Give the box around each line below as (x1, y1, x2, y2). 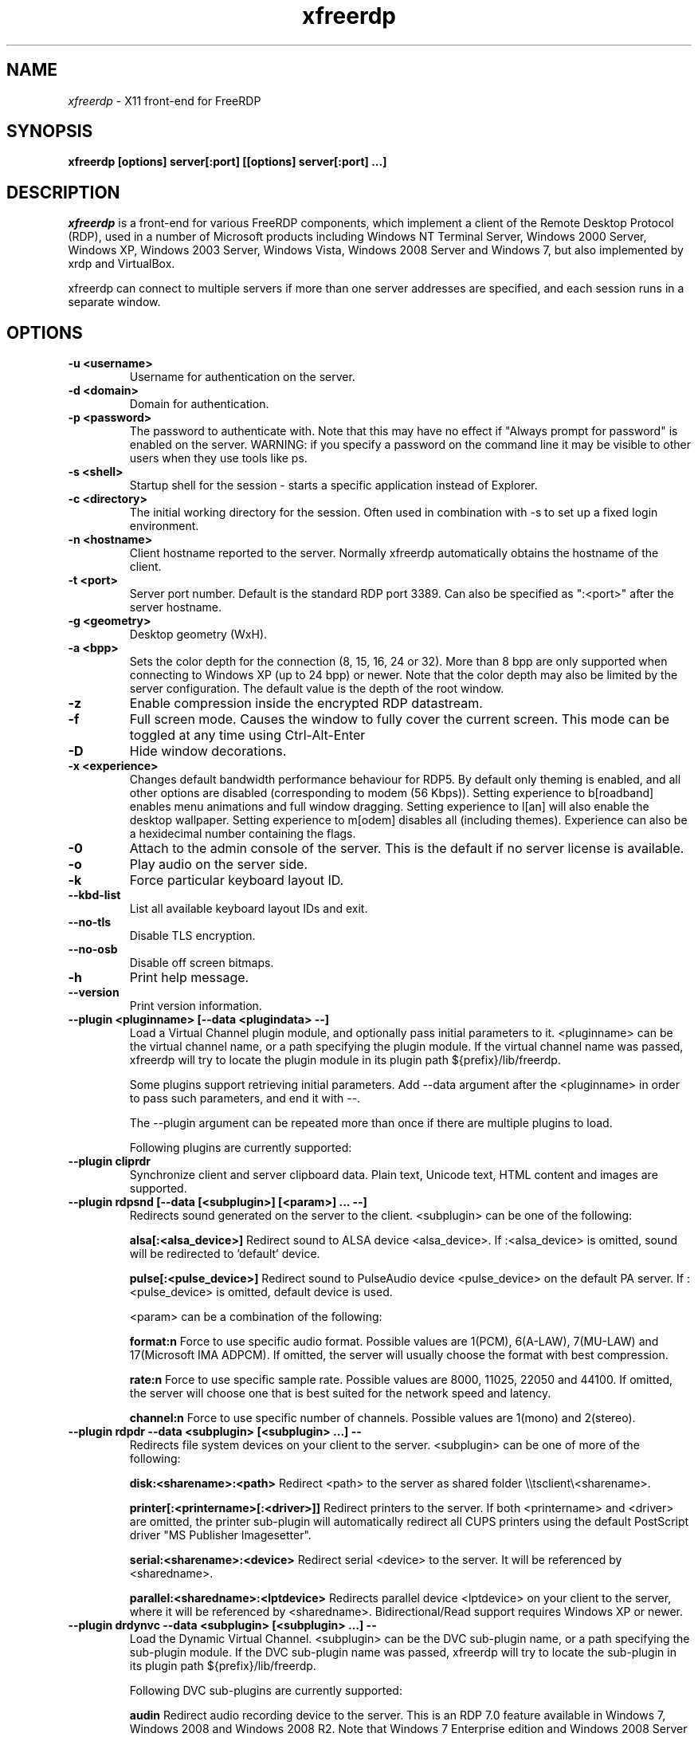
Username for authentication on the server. (129, 370, 355, 384)
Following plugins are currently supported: (129, 1141, 352, 1155)
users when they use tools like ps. (129, 451, 308, 466)
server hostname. (129, 600, 222, 615)
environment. (129, 519, 199, 533)
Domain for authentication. (129, 397, 269, 411)
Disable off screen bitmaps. (129, 956, 274, 970)
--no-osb (68, 942, 118, 957)
